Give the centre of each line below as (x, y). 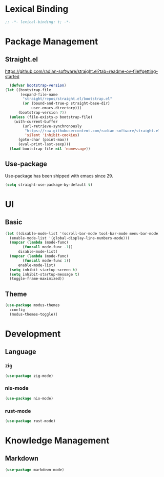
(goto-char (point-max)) (43, 140)
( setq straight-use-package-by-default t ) (49, 185)
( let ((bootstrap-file (28, 90)
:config (17, 310)
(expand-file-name (39, 94)
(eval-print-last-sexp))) (44, 144)
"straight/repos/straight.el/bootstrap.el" (67, 99)
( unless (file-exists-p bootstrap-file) (51, 117)
